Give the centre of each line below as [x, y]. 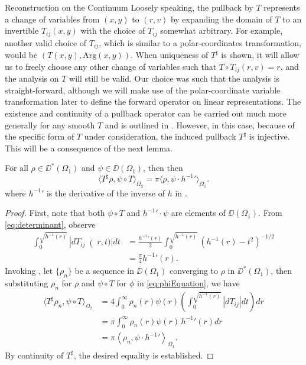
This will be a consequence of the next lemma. [89, 148]
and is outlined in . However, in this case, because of [200, 125]
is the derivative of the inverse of [105, 193]
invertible [22, 30]
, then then [163, 168]
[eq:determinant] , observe [50, 224]
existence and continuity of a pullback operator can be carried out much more [146, 113]
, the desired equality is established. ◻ [144, 355]
